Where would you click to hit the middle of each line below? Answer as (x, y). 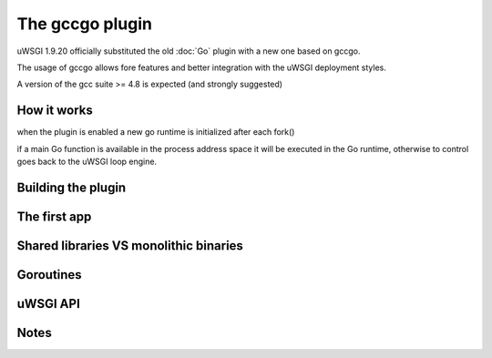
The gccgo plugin (84, 24)
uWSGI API (49, 304)
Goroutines (49, 275)
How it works (55, 111)
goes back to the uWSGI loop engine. (87, 162)
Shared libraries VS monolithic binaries (130, 245)
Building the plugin (72, 187)
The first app (54, 216)
